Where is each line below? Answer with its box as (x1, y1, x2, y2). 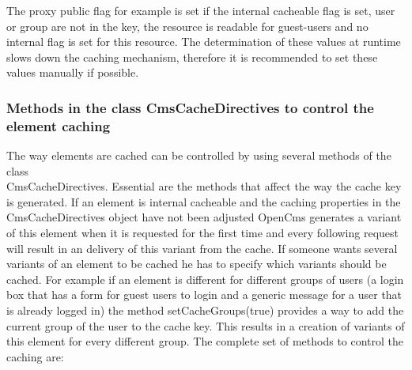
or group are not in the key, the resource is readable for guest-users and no (6, 17, 369, 34)
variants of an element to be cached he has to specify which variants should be (6, 255, 387, 272)
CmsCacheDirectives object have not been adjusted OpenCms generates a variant (6, 209, 402, 225)
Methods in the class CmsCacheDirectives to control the (6, 97, 374, 117)
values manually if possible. (6, 64, 139, 81)
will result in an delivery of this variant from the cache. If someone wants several (6, 240, 398, 256)
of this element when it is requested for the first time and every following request (6, 225, 399, 241)
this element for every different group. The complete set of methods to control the (6, 333, 404, 349)
